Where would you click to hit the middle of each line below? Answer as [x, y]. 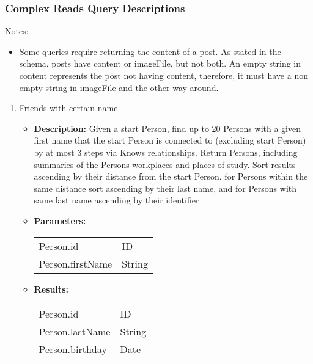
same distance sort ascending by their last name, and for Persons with [165, 188]
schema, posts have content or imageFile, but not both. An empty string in [160, 63]
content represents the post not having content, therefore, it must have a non [164, 75]
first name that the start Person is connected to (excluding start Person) [170, 140]
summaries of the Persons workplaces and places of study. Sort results [165, 164]
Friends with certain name [68, 108]
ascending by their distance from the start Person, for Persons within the [171, 176]
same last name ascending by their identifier [116, 200]
